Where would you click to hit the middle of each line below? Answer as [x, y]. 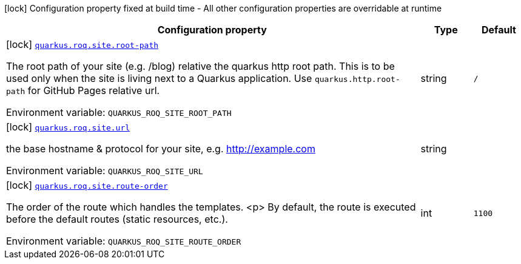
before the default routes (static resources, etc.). [117, 219]
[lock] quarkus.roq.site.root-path [82, 44]
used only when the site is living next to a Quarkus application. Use [159, 78]
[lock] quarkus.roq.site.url [68, 127]
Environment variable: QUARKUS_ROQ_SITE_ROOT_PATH [119, 112]
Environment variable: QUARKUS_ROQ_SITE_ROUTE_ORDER [124, 241]
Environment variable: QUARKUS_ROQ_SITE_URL [105, 171]
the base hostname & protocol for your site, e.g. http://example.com [161, 149]
